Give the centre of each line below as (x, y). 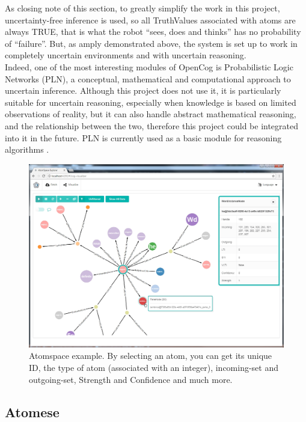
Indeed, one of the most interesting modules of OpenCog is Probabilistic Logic (149, 66)
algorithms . (27, 149)
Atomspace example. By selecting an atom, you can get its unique (151, 356)
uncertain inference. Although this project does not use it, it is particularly (143, 90)
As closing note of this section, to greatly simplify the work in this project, (142, 8)
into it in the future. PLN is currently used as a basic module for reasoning (143, 137)
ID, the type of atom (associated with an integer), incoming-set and (154, 368)
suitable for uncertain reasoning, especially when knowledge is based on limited (151, 102)
